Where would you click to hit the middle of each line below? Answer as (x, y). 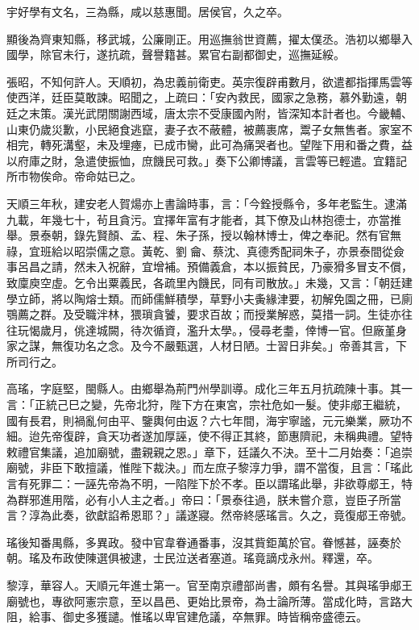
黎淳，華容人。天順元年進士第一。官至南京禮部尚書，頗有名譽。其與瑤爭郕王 (209, 585)
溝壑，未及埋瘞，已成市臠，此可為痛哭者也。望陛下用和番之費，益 (237, 145)
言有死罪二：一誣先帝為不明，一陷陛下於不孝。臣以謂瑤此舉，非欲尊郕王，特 (209, 484)
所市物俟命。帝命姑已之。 (74, 176)
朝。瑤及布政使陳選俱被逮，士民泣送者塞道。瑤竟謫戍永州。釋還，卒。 (193, 558)
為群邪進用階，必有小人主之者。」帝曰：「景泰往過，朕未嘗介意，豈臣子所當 (204, 499)
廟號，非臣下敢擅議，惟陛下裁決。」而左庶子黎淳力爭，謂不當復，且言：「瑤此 (209, 467)
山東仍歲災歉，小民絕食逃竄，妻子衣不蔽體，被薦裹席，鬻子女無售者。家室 (204, 129)
